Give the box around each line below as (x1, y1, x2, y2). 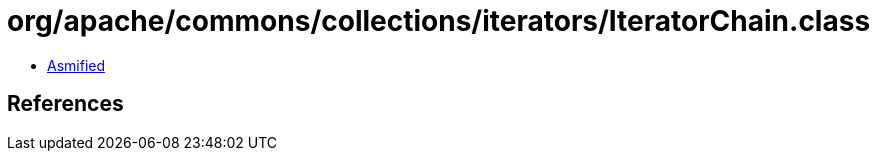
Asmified (47, 56, 106, 74)
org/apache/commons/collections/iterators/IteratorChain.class (7, 4, 871, 38)
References (7, 91, 124, 117)
